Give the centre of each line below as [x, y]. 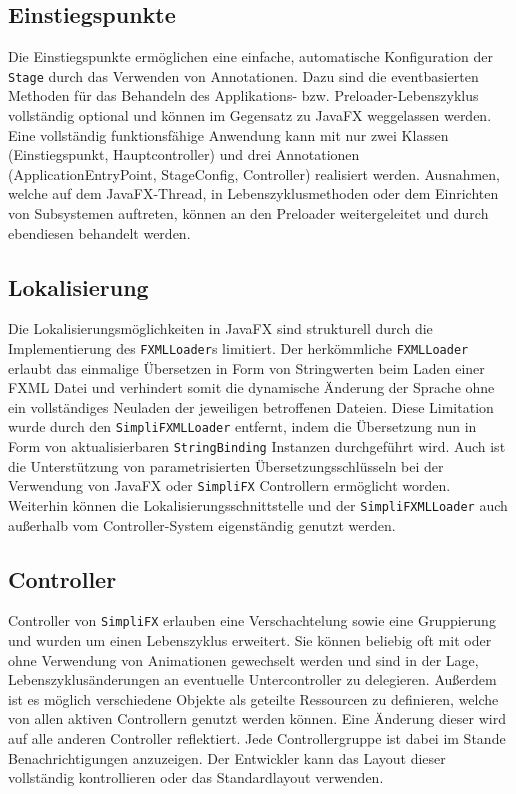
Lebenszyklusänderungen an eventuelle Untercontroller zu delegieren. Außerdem [252, 679]
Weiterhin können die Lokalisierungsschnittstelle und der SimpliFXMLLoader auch [258, 505]
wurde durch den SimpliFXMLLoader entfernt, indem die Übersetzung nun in [242, 426]
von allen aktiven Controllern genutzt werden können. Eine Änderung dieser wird [257, 718]
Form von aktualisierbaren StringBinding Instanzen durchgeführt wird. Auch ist [257, 446]
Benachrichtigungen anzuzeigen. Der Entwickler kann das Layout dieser [227, 757]
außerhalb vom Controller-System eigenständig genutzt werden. [202, 524]
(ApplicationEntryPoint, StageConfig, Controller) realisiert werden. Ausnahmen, [254, 173]
